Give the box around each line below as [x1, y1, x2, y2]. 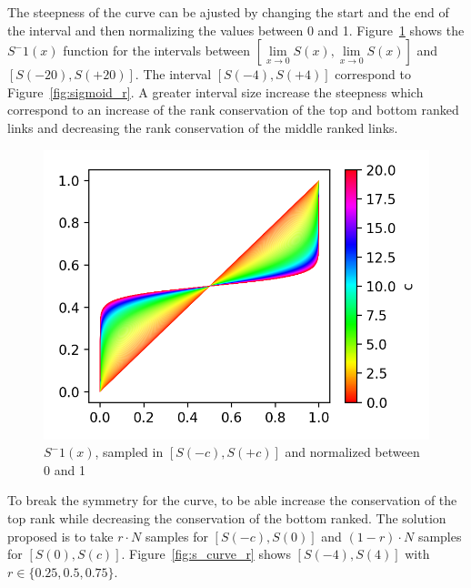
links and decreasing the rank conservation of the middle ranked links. [7, 117, 398, 137]
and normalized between [285, 442, 420, 461]
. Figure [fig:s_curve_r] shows [121, 544, 291, 563]
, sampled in [95, 442, 164, 461]
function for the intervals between [63, 41, 251, 60]
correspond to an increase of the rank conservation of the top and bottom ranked [7, 100, 459, 119]
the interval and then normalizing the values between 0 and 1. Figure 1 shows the [7, 20, 465, 39]
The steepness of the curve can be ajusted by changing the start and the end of [7, 3, 449, 21]
